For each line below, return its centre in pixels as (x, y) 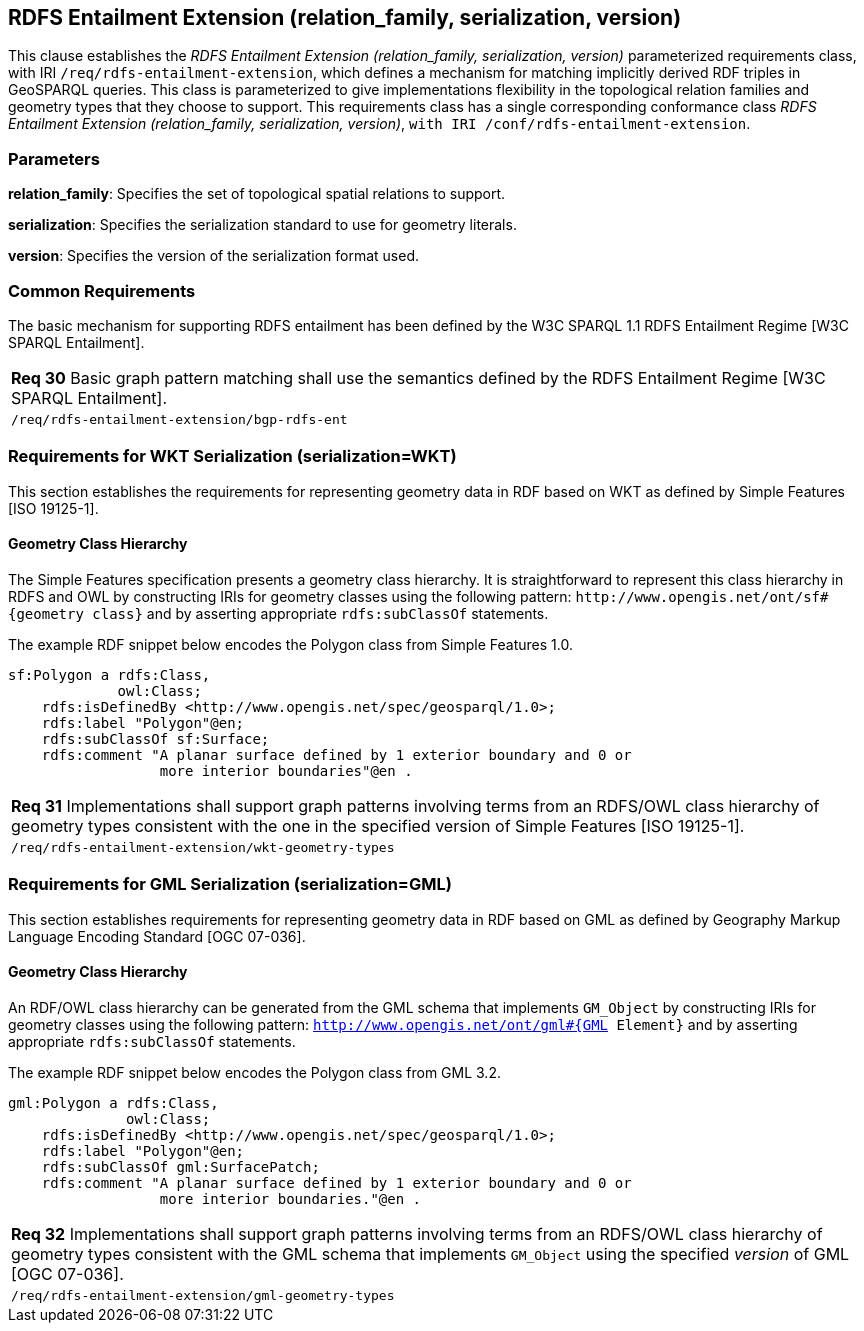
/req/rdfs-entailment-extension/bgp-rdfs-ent (179, 419)
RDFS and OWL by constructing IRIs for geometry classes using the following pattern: (290, 596)
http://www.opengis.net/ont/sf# (702, 596)
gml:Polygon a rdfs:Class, (113, 1102)
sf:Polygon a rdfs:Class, (109, 674)
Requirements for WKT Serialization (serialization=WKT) (232, 456)
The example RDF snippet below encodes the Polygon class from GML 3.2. (254, 1072)
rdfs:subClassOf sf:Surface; (155, 738)
